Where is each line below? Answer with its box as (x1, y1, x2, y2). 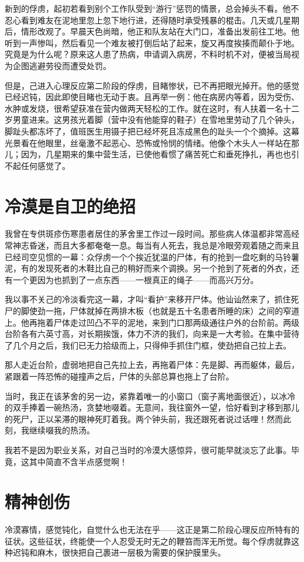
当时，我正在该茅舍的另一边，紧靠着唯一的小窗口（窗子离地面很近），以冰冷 (5, 389, 295, 402)
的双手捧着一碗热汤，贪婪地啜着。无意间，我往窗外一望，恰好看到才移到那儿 (5, 401, 299, 413)
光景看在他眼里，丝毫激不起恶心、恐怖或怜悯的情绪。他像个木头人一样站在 (5, 136, 291, 149)
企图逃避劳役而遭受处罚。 (12, 59, 111, 71)
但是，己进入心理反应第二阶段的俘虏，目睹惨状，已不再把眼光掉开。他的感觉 (5, 79, 299, 91)
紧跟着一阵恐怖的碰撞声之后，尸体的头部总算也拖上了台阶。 (5, 370, 234, 382)
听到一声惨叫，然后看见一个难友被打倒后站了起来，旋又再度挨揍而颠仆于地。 (5, 36, 299, 49)
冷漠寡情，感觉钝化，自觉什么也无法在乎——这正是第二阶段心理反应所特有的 (5, 523, 299, 536)
